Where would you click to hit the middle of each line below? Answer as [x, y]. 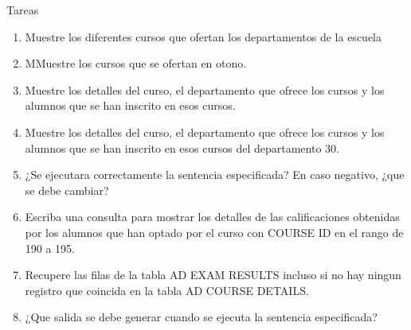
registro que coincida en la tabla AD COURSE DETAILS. [167, 290]
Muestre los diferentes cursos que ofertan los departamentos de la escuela [203, 36]
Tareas [23, 10]
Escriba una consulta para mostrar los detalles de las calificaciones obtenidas [212, 217]
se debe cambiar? [67, 190]
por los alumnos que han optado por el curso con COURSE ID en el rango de [214, 232]
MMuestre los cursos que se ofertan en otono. [136, 63]
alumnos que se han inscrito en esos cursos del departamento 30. [182, 148]
